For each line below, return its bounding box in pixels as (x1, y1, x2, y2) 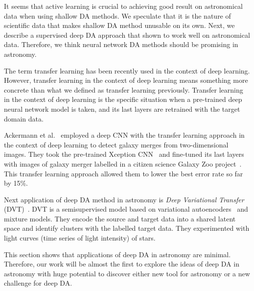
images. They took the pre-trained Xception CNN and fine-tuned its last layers (4, 149, 244, 159)
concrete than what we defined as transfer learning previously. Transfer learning (4, 84, 243, 95)
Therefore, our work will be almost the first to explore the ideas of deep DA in (4, 259, 239, 269)
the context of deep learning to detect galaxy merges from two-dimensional (4, 139, 229, 149)
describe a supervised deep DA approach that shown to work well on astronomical (4, 29, 250, 40)
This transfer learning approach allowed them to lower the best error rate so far (4, 168, 243, 178)
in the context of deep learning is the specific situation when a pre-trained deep (4, 94, 242, 104)
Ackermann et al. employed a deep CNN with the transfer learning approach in (4, 130, 245, 140)
